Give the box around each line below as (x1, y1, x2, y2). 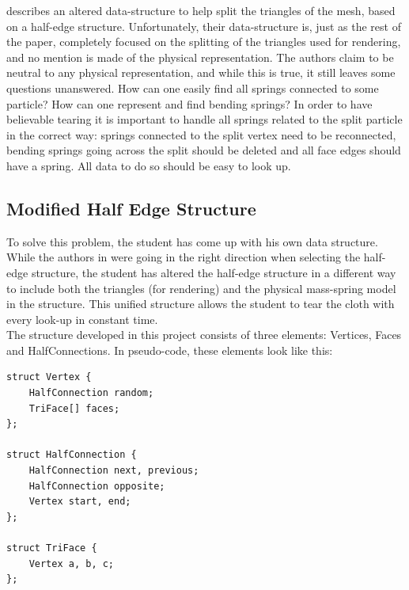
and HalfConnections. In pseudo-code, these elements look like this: (6, 341, 333, 358)
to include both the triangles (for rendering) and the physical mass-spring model (6, 280, 396, 296)
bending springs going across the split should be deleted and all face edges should (6, 142, 401, 158)
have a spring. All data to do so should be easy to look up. (6, 157, 291, 173)
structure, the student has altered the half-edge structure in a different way (31, 264, 396, 280)
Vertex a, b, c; (28, 558, 115, 569)
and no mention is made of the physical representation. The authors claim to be (6, 48, 394, 65)
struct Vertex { (6, 371, 92, 383)
